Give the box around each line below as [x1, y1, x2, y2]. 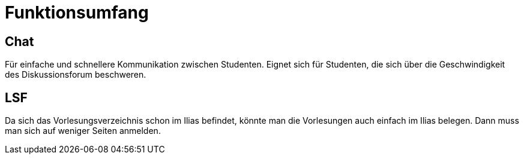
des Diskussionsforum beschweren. [5, 69, 146, 80]
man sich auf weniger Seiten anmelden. [5, 126, 161, 136]
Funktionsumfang [5, 2, 149, 23]
